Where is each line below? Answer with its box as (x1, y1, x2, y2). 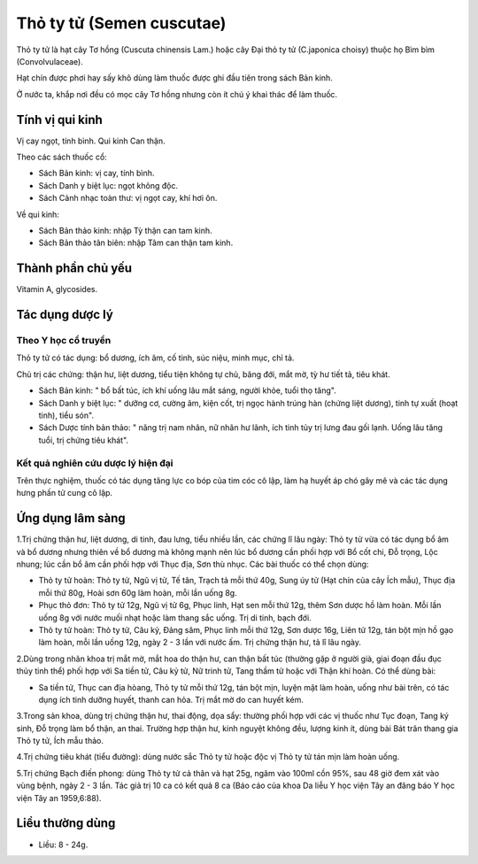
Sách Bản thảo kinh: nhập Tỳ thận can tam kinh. (38, 225, 212, 235)
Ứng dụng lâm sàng (16, 511, 126, 526)
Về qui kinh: (16, 209, 59, 220)
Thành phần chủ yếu (16, 261, 133, 276)
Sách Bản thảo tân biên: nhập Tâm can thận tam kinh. (38, 237, 234, 248)
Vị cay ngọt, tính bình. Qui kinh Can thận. (16, 135, 166, 146)
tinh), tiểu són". (38, 410, 95, 420)
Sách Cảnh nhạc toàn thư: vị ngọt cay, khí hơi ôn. (38, 193, 218, 204)
